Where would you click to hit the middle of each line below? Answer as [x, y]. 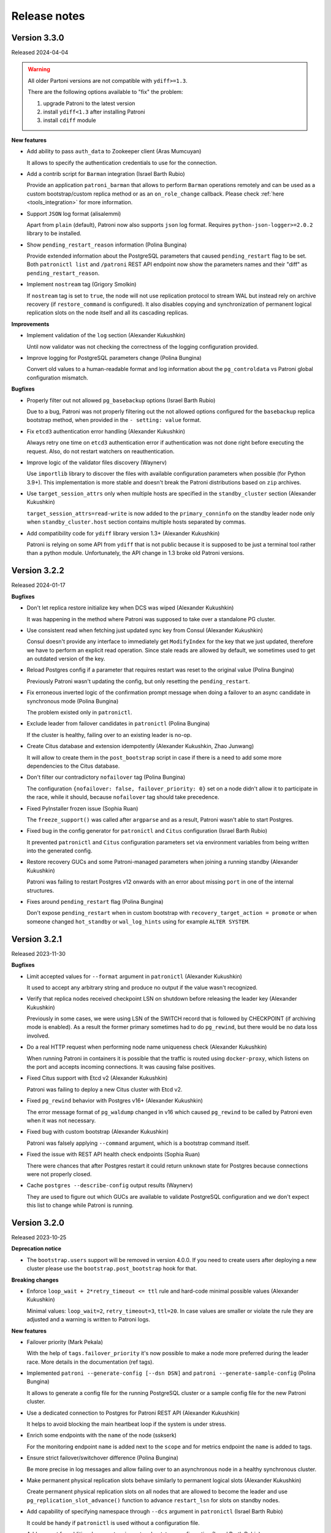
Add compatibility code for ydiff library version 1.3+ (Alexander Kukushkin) [123, 533]
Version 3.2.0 [38, 1222]
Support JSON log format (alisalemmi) [74, 213]
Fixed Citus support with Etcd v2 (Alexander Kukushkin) [97, 1078]
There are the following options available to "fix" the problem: [105, 92]
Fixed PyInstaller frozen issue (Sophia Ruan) [82, 808]
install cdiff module [70, 120]
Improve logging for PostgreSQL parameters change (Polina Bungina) [114, 358]
